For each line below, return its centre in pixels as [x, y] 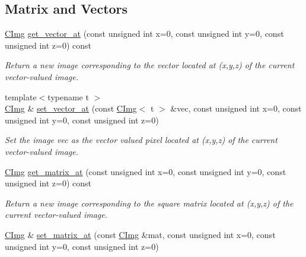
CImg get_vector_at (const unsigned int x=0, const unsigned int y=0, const [144, 34]
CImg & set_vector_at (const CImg [71, 108]
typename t [68, 96]
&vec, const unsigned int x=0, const [236, 108]
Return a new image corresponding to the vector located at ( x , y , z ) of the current [150, 65]
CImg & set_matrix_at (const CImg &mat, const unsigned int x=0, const [140, 234]
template [21, 96]
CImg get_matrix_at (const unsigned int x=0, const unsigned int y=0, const [146, 171]
